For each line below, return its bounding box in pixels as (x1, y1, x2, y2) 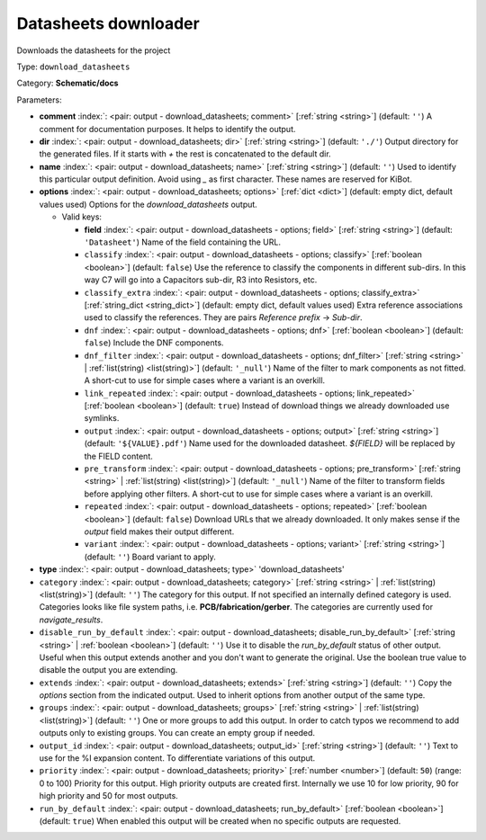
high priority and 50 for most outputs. (39, 791, 179, 801)
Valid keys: (61, 211, 103, 222)
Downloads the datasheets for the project (16, 45, 171, 56)
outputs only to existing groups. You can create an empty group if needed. (39, 728, 315, 738)
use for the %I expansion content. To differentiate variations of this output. (39, 753, 316, 764)
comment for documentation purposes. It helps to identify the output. (39, 123, 296, 134)
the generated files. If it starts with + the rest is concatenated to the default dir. (39, 148, 332, 159)
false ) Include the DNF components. (84, 337, 224, 348)
